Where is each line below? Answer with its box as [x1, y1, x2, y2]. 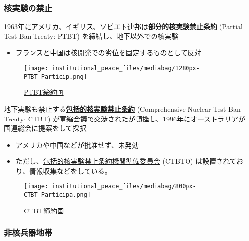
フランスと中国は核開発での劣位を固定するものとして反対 [15, 47, 202, 58]
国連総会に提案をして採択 [4, 123, 87, 133]
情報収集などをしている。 [29, 165, 112, 176]
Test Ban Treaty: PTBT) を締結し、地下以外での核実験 [4, 30, 179, 41]
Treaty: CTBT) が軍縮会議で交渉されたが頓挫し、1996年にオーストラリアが [4, 113, 246, 123]
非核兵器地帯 [4, 226, 53, 239]
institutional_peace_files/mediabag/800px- [52, 183, 196, 190]
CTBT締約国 [24, 205, 64, 215]
